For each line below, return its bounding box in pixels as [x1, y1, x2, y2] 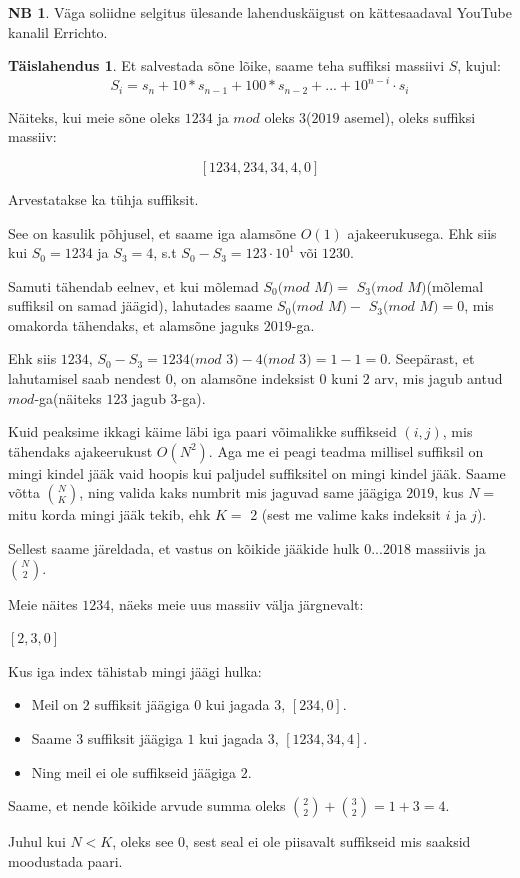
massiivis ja [415, 538, 486, 559]
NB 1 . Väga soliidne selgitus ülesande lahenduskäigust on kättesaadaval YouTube [8, 2, 512, 22]
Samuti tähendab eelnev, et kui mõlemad [8, 275, 259, 296]
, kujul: [457, 55, 501, 76]
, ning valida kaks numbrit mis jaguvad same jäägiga [79, 482, 402, 503]
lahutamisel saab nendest [8, 368, 162, 389]
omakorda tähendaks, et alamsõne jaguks [8, 314, 260, 335]
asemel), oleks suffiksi [344, 106, 476, 127]
